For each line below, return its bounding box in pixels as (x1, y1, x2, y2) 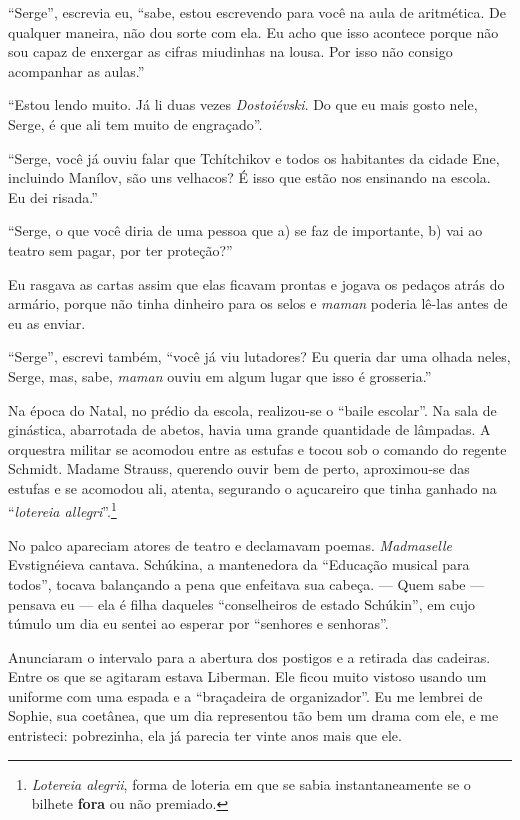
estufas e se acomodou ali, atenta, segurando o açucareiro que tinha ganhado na (8, 477, 497, 498)
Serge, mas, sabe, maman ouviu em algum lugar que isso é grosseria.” (8, 365, 432, 386)
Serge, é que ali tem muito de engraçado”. (8, 113, 263, 134)
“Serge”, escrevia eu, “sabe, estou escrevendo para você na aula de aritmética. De (8, 2, 507, 22)
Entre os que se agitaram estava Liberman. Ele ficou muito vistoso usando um (8, 666, 487, 687)
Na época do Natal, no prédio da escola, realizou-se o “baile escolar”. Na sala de (8, 399, 497, 420)
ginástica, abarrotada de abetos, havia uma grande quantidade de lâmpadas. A (8, 419, 491, 440)
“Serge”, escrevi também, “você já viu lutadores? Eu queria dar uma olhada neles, (8, 346, 511, 367)
